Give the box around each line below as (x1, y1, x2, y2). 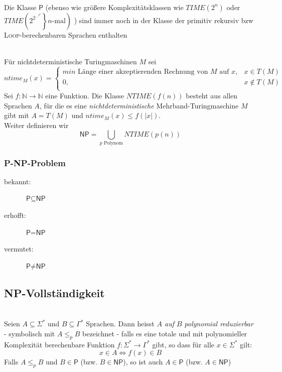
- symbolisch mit (4, 328, 55, 338)
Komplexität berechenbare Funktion (4, 339, 115, 349)
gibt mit (4, 110, 29, 120)
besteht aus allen (186, 90, 238, 100)
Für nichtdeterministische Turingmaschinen (4, 56, 137, 66)
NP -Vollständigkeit (4, 285, 105, 300)
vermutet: (4, 243, 34, 254)
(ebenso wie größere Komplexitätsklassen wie (45, 2, 184, 12)
